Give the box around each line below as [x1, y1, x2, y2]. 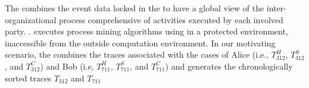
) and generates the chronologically [165, 59, 293, 72]
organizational [5, 13, 57, 26]
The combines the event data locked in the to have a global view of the [5, 2, 264, 14]
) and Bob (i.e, [40, 59, 94, 72]
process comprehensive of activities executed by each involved [59, 13, 283, 26]
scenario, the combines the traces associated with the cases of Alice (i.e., [5, 48, 269, 61]
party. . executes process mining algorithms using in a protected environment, [5, 25, 288, 37]
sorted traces [5, 71, 51, 84]
